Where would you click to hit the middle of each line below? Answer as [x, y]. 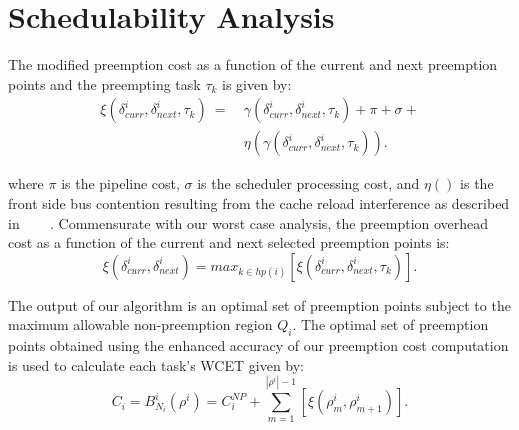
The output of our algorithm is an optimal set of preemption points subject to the [259, 304]
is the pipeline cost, [120, 183]
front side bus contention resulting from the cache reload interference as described [259, 202]
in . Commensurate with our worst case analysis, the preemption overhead [248, 222]
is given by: [257, 83]
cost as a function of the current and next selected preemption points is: [229, 242]
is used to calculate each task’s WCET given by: [156, 364]
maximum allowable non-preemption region [140, 324]
